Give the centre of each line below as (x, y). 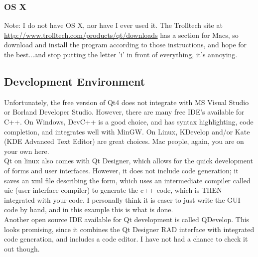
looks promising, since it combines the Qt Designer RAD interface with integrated (129, 229)
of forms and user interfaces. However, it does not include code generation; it (121, 170)
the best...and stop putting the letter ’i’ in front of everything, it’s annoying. (121, 54)
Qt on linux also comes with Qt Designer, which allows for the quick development (129, 161)
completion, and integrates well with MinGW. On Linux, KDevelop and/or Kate (127, 131)
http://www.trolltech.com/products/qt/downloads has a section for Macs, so (121, 35)
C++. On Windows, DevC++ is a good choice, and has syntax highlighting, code (129, 121)
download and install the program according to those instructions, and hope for (126, 45)
